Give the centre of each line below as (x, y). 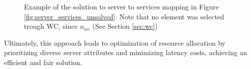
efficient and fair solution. (43, 62)
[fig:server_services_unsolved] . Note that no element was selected (124, 16)
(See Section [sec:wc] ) (125, 26)
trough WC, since (51, 26)
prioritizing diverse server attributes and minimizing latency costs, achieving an (126, 52)
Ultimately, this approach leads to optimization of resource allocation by (115, 42)
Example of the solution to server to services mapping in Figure (122, 6)
